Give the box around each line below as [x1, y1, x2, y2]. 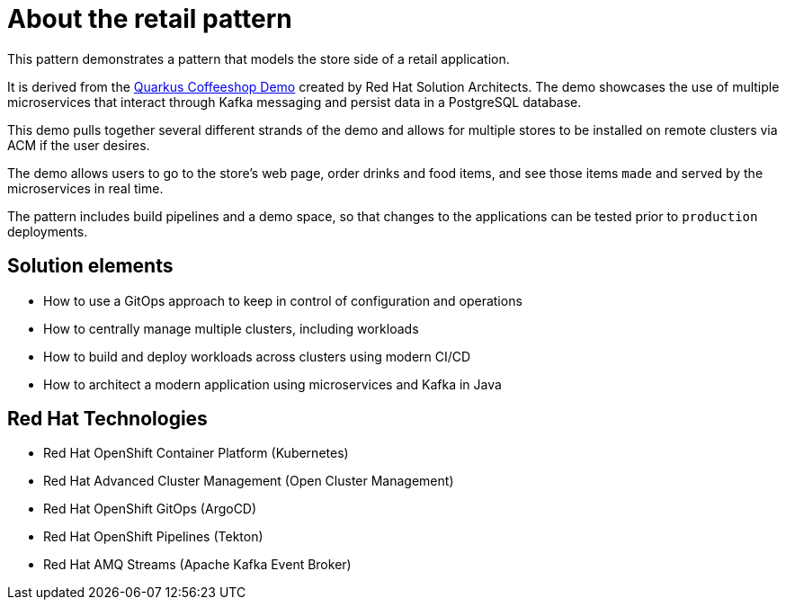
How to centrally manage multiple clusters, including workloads [43, 320, 419, 336]
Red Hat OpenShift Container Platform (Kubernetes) [43, 445, 349, 461]
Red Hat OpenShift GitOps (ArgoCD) [43, 501, 257, 517]
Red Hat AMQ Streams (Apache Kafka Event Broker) [43, 557, 352, 573]
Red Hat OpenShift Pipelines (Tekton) [43, 529, 263, 545]
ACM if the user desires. [7, 137, 150, 153]
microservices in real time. [7, 180, 164, 196]
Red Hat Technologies [7, 407, 208, 431]
